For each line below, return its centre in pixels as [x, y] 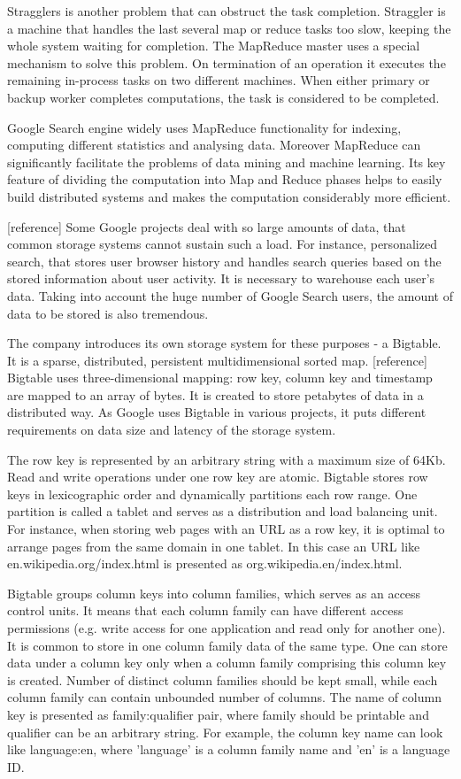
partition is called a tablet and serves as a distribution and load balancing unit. [223, 511]
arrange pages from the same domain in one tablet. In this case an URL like [214, 546]
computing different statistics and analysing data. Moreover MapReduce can [214, 145]
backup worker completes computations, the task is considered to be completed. [223, 97]
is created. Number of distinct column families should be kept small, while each [223, 679]
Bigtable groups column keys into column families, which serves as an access [214, 593]
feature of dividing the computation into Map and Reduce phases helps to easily [225, 179]
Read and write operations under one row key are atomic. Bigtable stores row [218, 477]
